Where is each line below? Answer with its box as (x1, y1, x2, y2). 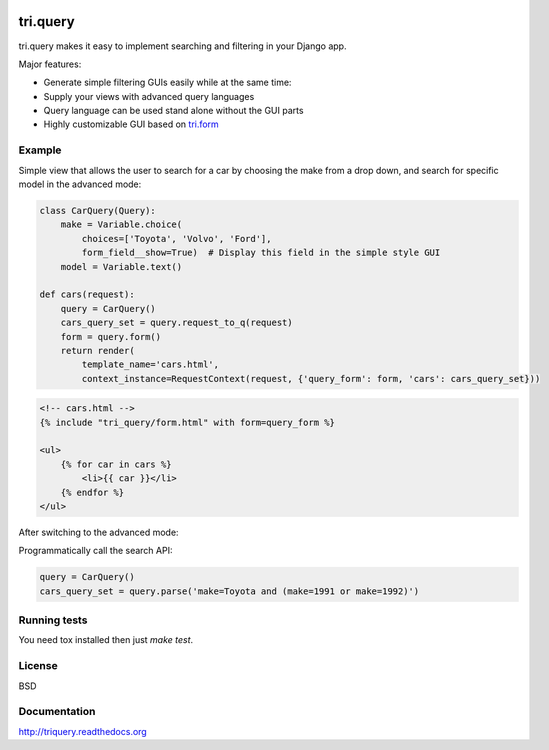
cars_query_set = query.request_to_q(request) (60, 317, 294, 329)
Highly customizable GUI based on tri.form (43, 118, 219, 130)
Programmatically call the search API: (18, 545, 173, 557)
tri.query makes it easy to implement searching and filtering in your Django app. (18, 40, 347, 52)
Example (18, 143, 62, 157)
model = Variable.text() (60, 261, 183, 272)
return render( (60, 345, 135, 356)
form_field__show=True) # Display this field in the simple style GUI (81, 247, 441, 259)
